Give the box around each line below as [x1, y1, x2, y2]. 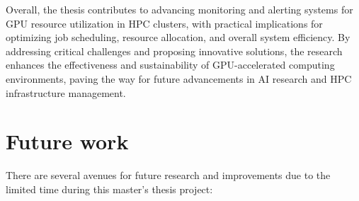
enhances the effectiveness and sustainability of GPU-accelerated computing [6, 57, 335, 72]
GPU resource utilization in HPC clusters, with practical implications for [6, 16, 323, 30]
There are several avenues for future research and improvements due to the [6, 168, 331, 183]
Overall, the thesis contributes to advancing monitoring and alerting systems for [6, 2, 353, 16]
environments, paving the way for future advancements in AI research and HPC [6, 71, 352, 86]
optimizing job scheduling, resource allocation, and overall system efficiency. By [6, 30, 351, 45]
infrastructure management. [6, 85, 126, 100]
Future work [6, 127, 129, 156]
